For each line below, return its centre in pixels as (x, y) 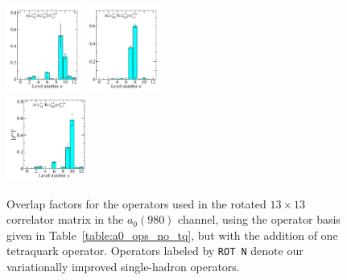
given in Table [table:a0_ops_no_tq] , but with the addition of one (172, 235)
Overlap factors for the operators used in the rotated (136, 203)
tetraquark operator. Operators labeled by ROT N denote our (155, 251)
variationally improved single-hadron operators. (123, 267)
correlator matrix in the (65, 219)
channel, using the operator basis (259, 219)
